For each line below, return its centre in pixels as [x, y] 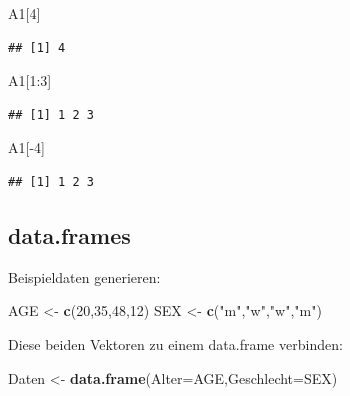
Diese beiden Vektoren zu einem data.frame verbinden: [175, 343]
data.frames [69, 234]
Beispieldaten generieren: [84, 276]
